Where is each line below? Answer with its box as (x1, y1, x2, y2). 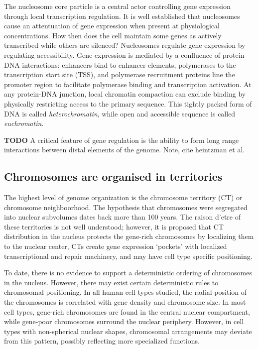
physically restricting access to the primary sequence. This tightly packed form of (4, 98, 252, 109)
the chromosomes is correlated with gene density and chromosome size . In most (4, 297, 246, 307)
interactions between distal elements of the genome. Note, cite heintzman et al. (4, 144, 245, 155)
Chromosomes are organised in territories (4, 169, 223, 184)
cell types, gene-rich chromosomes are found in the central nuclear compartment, (4, 306, 250, 317)
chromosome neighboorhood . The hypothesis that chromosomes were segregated (4, 202, 248, 212)
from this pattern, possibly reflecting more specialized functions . (4, 336, 200, 346)
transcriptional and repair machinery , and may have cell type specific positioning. (4, 250, 253, 261)
